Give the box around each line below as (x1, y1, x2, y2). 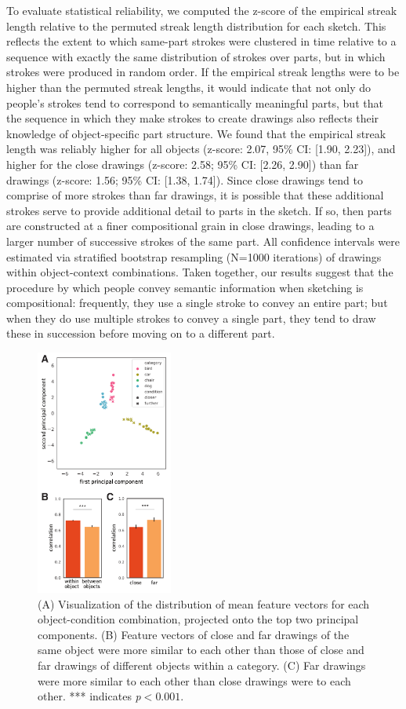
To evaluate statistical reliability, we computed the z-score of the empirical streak (6, 2, 397, 18)
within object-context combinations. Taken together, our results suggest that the (6, 264, 393, 280)
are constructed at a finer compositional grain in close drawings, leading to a (6, 217, 375, 234)
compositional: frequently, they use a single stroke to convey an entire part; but (6, 294, 388, 311)
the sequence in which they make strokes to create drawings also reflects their (6, 110, 379, 126)
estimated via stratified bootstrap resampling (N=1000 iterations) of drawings (6, 248, 382, 265)
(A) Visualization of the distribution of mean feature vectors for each (38, 595, 370, 612)
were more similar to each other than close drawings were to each (38, 672, 351, 689)
